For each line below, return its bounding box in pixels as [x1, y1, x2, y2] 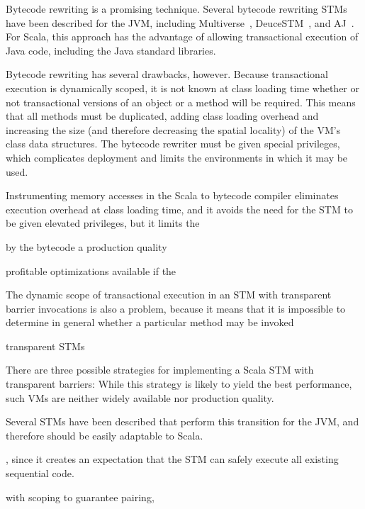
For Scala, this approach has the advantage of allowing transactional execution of [6, 29, 359, 44]
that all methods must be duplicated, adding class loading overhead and [6, 108, 319, 123]
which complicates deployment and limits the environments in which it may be [6, 150, 348, 164]
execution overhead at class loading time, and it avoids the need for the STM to [6, 201, 353, 216]
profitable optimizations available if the [6, 263, 176, 278]
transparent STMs [6, 338, 85, 353]
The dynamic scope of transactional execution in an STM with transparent [6, 287, 332, 302]
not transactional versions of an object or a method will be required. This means [6, 94, 356, 109]
